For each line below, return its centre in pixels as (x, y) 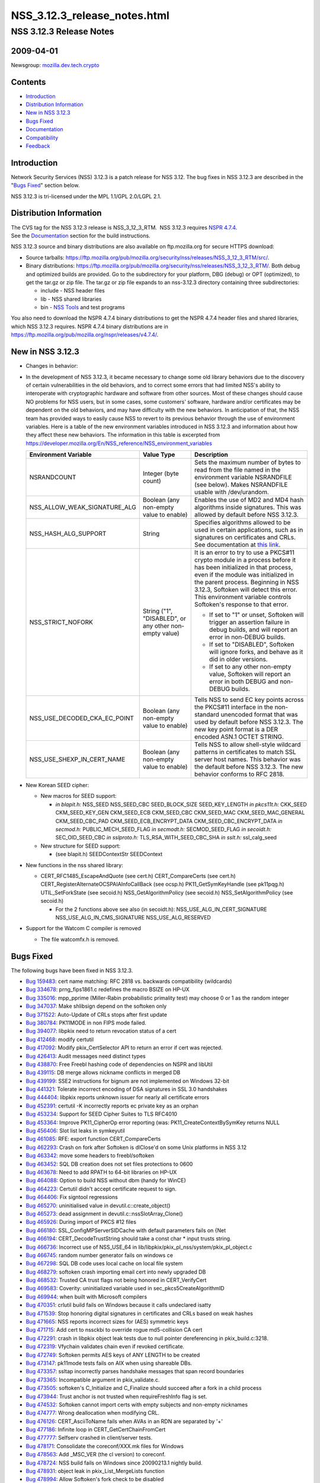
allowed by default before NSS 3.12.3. (247, 515)
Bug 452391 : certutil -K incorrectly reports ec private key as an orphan (112, 1106)
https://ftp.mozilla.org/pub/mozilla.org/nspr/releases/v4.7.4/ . (85, 335)
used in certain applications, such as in (249, 530)
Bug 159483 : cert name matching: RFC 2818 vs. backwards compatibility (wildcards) (129, 981)
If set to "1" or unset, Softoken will (257, 615)
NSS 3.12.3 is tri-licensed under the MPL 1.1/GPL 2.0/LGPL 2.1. (86, 196)
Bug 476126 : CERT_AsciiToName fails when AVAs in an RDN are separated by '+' (124, 1421)
